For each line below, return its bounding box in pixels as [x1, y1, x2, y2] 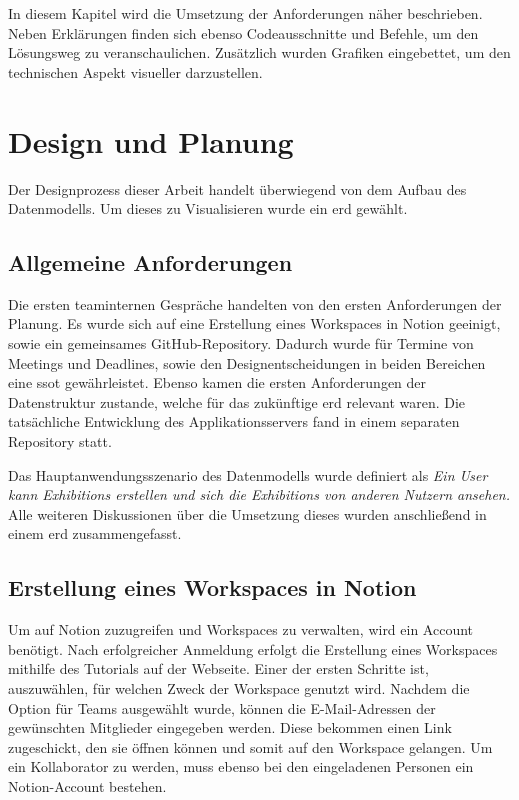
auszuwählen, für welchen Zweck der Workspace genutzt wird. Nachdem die [8, 678, 470, 698]
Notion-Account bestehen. [8, 775, 167, 796]
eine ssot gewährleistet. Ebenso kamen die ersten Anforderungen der [8, 372, 427, 393]
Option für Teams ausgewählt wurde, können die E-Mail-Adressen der [8, 697, 436, 718]
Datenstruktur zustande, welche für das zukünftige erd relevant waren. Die [8, 391, 466, 412]
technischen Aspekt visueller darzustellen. [8, 61, 263, 82]
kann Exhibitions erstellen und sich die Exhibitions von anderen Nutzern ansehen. [8, 484, 510, 505]
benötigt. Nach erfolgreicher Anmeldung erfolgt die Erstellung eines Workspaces [8, 638, 498, 659]
